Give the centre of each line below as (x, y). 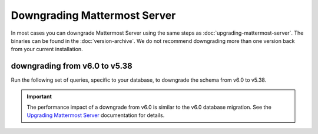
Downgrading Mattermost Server (93, 15)
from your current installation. (47, 49)
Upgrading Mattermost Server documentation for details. (96, 115)
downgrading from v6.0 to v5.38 (72, 66)
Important (39, 96)
